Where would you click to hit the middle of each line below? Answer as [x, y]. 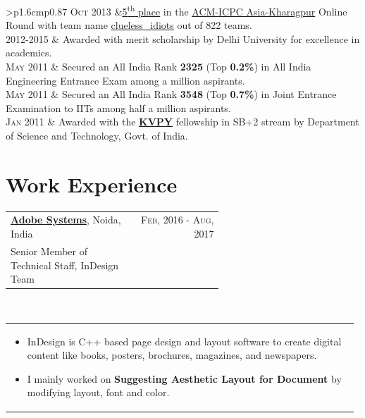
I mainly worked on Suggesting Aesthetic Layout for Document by [184, 378]
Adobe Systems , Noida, [66, 220]
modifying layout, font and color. [98, 392]
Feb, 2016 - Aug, [178, 220]
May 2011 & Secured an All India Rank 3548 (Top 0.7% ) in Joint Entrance [171, 94]
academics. [29, 53]
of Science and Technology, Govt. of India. [97, 135]
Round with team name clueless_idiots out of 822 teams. [129, 25]
